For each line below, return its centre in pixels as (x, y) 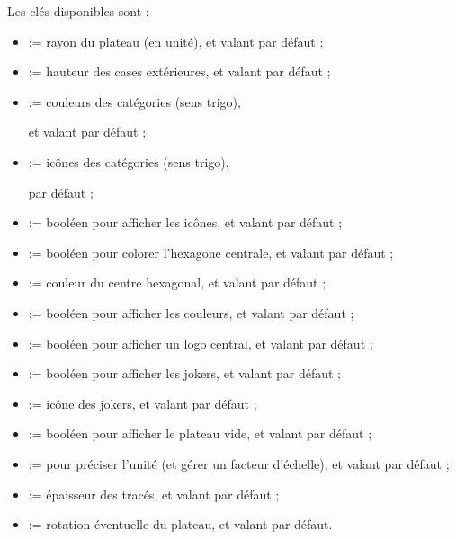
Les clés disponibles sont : (78, 11)
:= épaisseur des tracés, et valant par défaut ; (154, 494)
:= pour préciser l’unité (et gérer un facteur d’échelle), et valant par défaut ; (239, 463)
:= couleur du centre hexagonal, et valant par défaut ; (177, 283)
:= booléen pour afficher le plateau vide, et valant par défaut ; (200, 433)
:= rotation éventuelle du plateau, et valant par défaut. (180, 524)
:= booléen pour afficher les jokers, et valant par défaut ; (184, 373)
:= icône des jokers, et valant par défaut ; (143, 403)
